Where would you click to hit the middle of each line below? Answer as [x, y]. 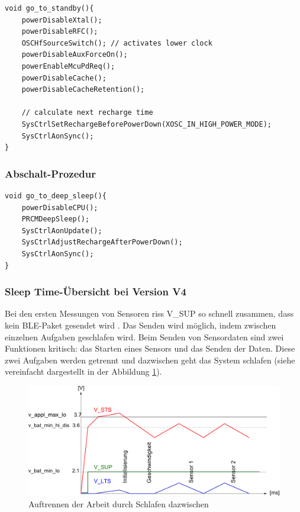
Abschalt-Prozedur [50, 173]
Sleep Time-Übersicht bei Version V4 [96, 292]
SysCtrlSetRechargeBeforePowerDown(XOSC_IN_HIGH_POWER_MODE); [147, 124]
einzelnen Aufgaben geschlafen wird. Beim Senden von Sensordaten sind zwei [144, 336]
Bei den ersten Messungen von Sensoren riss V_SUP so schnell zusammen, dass [149, 313]
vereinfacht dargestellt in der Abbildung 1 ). [83, 371]
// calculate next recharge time [87, 113]
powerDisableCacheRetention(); [83, 90]
